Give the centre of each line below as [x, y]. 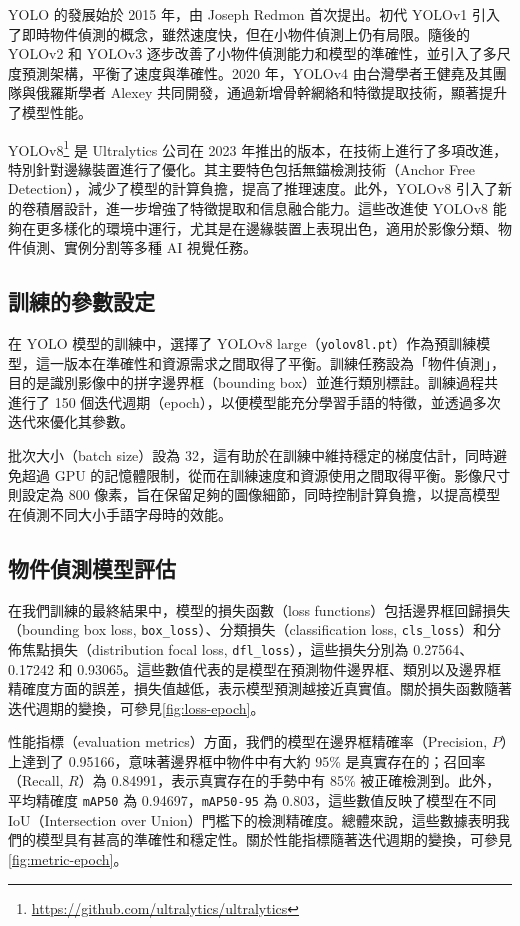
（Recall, [36, 780]
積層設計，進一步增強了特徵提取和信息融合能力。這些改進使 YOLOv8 [262, 208]
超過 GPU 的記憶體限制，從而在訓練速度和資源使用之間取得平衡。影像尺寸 [266, 474]
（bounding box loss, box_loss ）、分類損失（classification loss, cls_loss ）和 [248, 629]
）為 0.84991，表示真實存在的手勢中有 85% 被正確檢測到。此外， [289, 780]
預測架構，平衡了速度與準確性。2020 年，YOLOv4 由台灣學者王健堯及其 [257, 72]
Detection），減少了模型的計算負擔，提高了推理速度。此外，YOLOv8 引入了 [253, 188]
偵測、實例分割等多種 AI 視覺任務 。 [139, 247]
